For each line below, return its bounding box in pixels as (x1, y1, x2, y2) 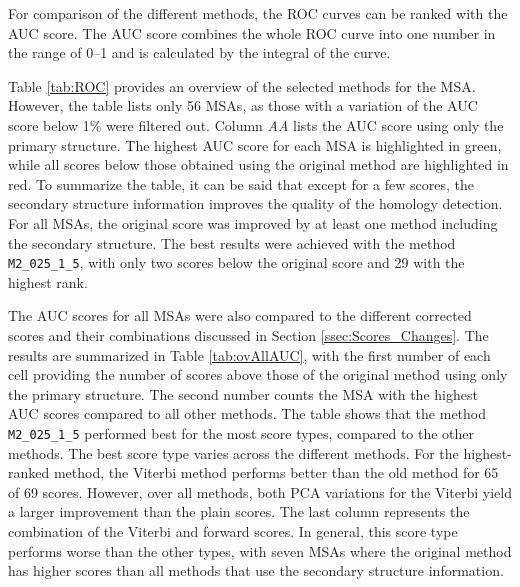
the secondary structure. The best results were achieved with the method (8, 232, 456, 253)
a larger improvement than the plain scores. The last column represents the (8, 501, 470, 522)
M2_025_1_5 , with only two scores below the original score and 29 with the (8, 252, 465, 273)
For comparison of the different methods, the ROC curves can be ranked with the (8, 3, 508, 23)
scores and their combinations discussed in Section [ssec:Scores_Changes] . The (8, 324, 489, 345)
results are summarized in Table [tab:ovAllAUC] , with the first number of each (8, 344, 491, 365)
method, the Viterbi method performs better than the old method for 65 (53, 462, 499, 483)
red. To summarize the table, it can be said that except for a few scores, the (8, 173, 474, 194)
